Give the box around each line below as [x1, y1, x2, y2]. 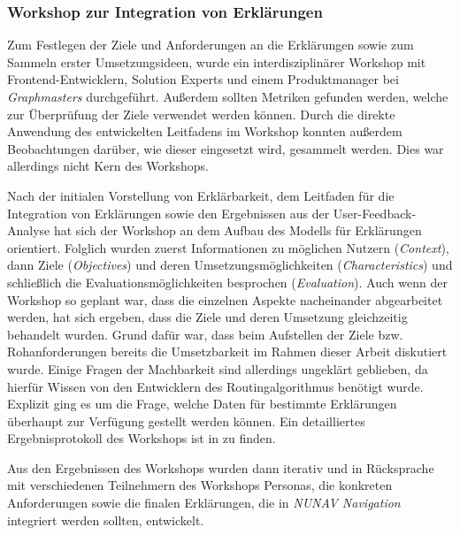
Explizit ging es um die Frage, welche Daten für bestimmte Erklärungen [7, 394, 397, 413]
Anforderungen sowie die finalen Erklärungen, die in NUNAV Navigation [7, 493, 401, 512]
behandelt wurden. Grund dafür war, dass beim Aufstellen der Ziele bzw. [7, 325, 403, 343]
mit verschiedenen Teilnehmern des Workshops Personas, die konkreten [7, 476, 393, 494]
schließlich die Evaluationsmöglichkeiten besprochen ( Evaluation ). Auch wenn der [7, 272, 448, 291]
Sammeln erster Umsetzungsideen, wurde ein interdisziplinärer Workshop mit [7, 52, 426, 71]
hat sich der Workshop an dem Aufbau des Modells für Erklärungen [53, 221, 422, 240]
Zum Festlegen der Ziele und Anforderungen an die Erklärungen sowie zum [7, 35, 414, 54]
